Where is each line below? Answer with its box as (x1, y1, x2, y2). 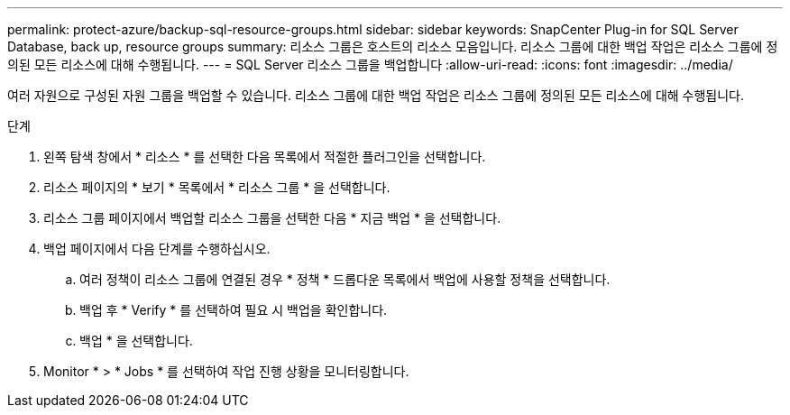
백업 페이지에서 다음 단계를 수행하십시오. (43, 241, 271, 256)
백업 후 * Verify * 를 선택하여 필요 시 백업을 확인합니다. (79, 302, 388, 318)
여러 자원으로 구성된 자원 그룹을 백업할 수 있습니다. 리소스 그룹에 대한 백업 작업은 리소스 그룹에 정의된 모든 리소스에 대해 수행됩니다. (7, 88, 745, 103)
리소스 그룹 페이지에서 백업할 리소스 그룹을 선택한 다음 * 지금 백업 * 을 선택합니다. (43, 210, 501, 226)
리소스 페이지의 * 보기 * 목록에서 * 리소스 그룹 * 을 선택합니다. (43, 180, 390, 195)
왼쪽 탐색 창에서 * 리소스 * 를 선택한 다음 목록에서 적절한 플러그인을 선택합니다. (43, 149, 486, 164)
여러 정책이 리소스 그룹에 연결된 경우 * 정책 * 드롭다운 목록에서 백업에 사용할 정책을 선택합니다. (79, 272, 611, 287)
